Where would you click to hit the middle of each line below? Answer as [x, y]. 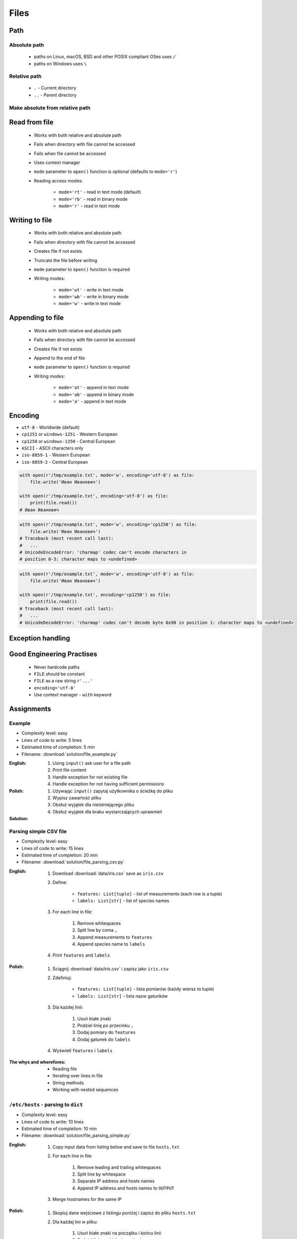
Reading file [65, 1069]
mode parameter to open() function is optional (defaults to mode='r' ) [106, 171]
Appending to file [36, 318]
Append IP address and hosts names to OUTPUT [126, 1188]
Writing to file [30, 220]
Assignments [30, 709]
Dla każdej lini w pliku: [75, 1222]
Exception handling [40, 639]
